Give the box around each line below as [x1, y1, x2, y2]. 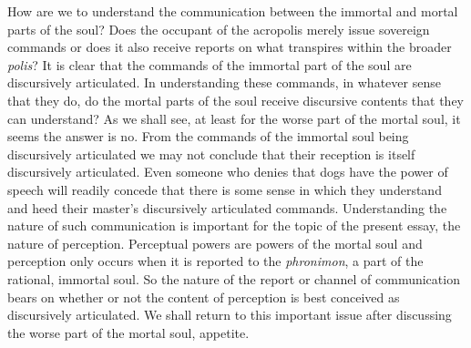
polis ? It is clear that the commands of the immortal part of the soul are [7, 55, 412, 74]
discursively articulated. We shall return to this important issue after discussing [7, 305, 452, 324]
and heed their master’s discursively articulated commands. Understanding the [7, 198, 447, 217]
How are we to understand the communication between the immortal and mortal [7, 2, 458, 20]
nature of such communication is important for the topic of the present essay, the [7, 216, 461, 235]
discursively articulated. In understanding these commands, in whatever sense [7, 73, 441, 92]
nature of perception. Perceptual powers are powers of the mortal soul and [7, 233, 423, 252]
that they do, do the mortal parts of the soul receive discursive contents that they [7, 90, 465, 109]
